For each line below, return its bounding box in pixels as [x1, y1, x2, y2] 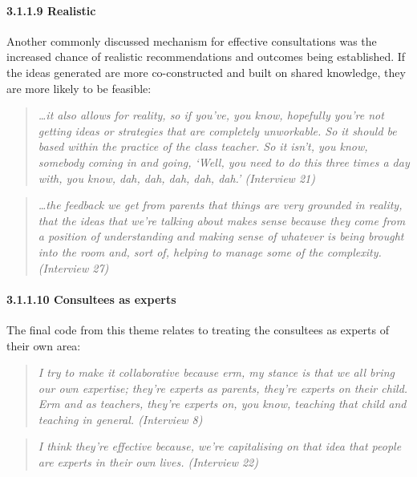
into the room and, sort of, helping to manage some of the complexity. [38, 243, 382, 260]
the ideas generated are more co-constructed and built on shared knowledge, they [6, 63, 406, 80]
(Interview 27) [38, 259, 109, 276]
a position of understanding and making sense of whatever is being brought [38, 228, 404, 245]
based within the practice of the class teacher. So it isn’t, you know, [38, 138, 368, 155]
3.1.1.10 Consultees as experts [6, 290, 176, 307]
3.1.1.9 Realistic [6, 2, 96, 18]
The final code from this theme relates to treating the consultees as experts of [6, 321, 389, 338]
